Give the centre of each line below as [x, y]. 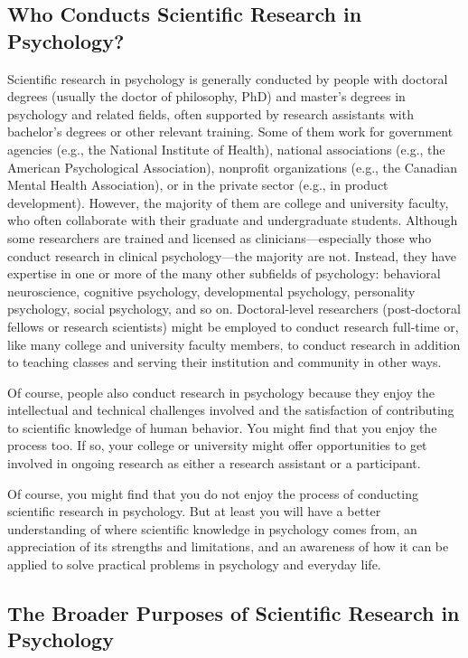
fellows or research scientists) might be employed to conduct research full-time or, [233, 326]
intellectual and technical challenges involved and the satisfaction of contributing [231, 410]
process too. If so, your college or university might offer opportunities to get [217, 445]
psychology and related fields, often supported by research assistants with [211, 113]
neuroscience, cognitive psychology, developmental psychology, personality [211, 291]
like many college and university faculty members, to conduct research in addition [234, 344]
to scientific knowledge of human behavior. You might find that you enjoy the [222, 427]
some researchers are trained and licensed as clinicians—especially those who [220, 237]
